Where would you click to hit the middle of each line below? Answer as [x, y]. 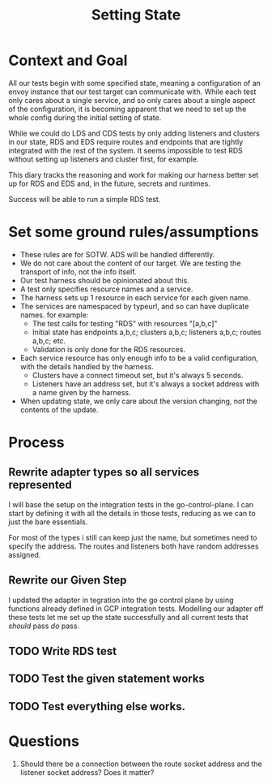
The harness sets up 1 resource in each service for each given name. [135, 297]
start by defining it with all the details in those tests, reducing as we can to [132, 513]
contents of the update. [59, 409]
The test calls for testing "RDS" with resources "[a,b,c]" [125, 323]
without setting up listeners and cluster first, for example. [104, 159]
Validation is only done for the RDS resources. [109, 349]
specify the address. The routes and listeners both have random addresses [134, 546]
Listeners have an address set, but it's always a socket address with [146, 384]
